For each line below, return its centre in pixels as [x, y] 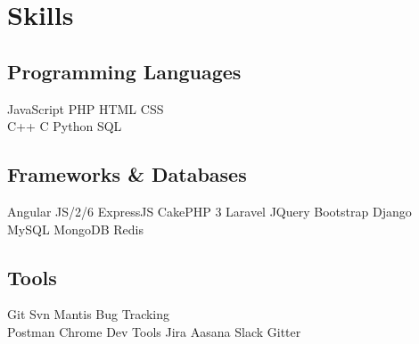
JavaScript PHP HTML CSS [86, 108]
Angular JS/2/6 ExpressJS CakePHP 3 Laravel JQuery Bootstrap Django [209, 211]
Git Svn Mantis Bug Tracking [89, 314]
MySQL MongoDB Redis [75, 229]
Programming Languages [124, 71]
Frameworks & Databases [127, 174]
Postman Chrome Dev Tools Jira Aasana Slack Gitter [154, 331]
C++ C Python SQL [65, 126]
